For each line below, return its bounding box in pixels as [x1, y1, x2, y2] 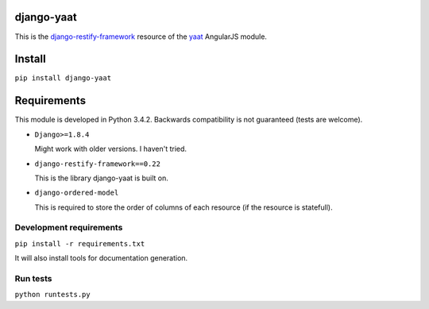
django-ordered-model [34, 188, 119, 198]
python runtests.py [14, 290, 91, 299]
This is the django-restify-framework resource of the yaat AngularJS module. [14, 32, 268, 41]
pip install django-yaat [14, 74, 111, 83]
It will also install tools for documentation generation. [14, 253, 188, 263]
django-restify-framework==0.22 [34, 159, 160, 168]
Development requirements [14, 222, 123, 234]
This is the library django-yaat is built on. [34, 173, 168, 183]
